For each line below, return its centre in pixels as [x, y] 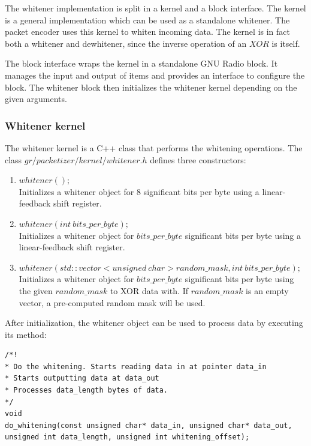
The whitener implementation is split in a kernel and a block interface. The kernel [155, 8]
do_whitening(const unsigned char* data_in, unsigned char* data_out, [149, 425]
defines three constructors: [198, 159]
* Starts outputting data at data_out [82, 378]
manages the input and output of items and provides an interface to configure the [155, 75]
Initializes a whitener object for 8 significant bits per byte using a [139, 191]
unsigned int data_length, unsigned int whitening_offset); [127, 437]
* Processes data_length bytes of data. [87, 390]
